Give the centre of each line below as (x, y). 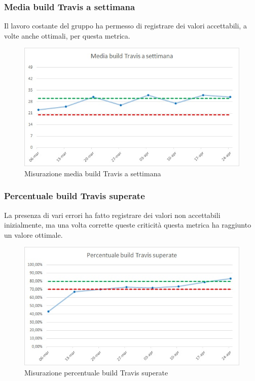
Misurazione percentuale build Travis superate (96, 372)
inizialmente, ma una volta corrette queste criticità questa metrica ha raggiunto (128, 225)
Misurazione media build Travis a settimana (93, 173)
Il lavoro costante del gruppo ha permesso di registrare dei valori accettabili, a (125, 26)
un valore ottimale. (33, 234)
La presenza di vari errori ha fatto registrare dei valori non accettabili (112, 215)
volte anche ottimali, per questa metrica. (67, 35)
